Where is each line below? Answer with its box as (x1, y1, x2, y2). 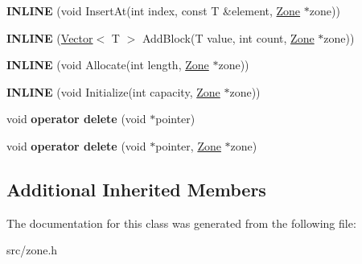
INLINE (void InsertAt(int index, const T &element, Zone (6, 2, 301, 19)
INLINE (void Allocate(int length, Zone (6, 56, 209, 73)
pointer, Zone (155, 137, 221, 154)
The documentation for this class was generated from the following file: (6, 214, 356, 231)
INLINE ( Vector (6, 29, 93, 46)
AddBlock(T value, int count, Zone (142, 29, 315, 46)
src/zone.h (6, 241, 58, 258)
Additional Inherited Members (6, 176, 266, 201)
